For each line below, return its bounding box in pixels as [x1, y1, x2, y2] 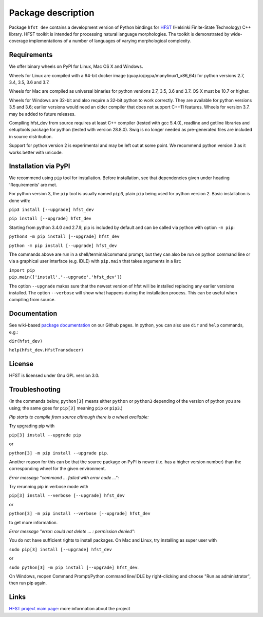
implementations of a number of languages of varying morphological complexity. [29, 38, 191, 44]
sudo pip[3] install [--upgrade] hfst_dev [9, 547, 112, 552]
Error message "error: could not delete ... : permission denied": [9, 529, 135, 535]
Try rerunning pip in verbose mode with [9, 484, 89, 490]
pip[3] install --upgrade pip [9, 432, 81, 438]
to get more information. [9, 519, 58, 525]
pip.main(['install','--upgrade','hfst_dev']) [9, 274, 122, 280]
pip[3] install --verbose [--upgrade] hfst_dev [9, 493, 125, 498]
